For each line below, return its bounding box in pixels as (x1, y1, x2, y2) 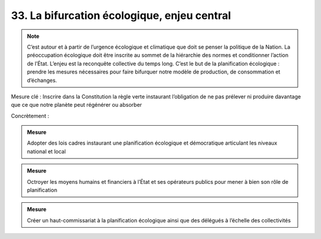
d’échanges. (27, 77, 58, 84)
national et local (27, 148, 66, 155)
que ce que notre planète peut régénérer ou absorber (11, 101, 142, 109)
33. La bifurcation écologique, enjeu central (11, 9, 231, 22)
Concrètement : (11, 112, 49, 119)
